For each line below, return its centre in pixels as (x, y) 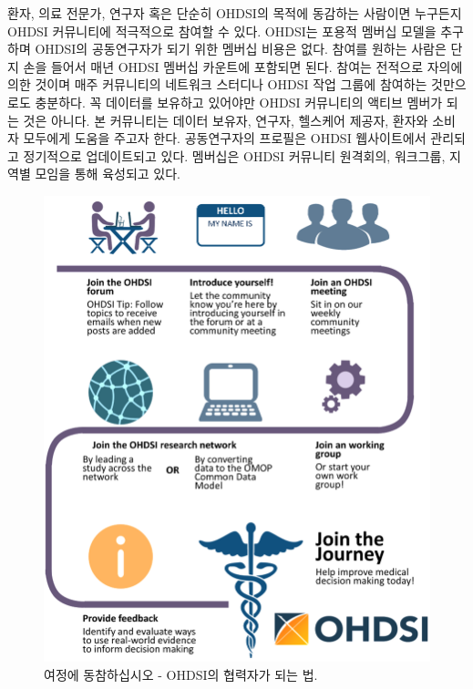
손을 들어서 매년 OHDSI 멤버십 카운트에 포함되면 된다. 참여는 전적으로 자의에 (243, 66)
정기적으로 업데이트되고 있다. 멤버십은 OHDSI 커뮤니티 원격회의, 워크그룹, (234, 155)
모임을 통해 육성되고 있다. (108, 174)
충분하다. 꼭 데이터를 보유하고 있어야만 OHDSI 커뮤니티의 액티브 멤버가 (239, 102)
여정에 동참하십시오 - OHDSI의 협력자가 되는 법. (181, 674)
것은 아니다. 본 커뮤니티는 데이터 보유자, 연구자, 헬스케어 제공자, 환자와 (226, 120)
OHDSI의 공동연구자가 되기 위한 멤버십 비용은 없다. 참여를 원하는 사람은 (241, 49)
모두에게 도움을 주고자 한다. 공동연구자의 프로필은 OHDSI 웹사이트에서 (225, 138)
